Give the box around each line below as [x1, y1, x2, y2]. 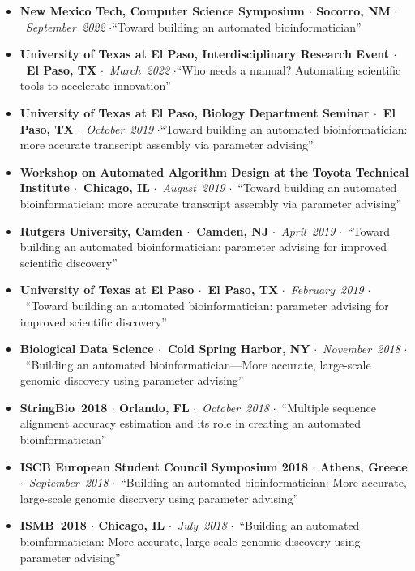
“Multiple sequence [281, 398, 376, 415]
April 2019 [280, 222, 336, 239]
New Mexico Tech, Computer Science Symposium [19, 2, 305, 19]
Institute [19, 179, 70, 196]
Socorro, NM [316, 2, 391, 19]
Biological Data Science [19, 340, 154, 357]
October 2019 [86, 120, 154, 137]
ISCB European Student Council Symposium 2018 [19, 458, 309, 475]
